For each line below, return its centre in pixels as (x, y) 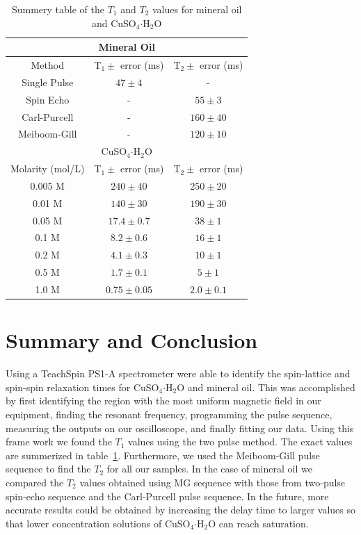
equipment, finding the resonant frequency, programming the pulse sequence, (169, 414)
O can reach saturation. (258, 523)
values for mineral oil (197, 9)
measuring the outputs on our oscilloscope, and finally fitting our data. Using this (180, 428)
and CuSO (114, 23)
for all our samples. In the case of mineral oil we (209, 469)
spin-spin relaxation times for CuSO (82, 387)
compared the (35, 482)
